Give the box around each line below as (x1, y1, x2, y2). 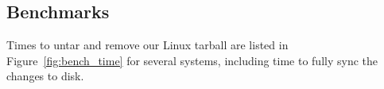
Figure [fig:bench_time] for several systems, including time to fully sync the (6, 52, 378, 68)
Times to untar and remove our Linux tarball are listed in (6, 37, 289, 53)
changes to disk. (6, 68, 84, 84)
